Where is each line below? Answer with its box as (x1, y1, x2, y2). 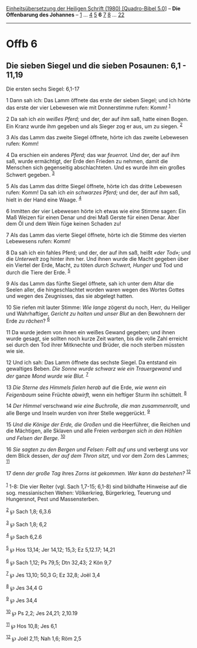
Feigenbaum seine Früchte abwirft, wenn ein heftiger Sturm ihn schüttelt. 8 (6, 390, 187, 398)
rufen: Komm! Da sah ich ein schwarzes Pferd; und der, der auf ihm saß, (6, 189, 180, 196)
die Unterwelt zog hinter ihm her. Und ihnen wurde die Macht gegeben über (6, 255, 189, 262)
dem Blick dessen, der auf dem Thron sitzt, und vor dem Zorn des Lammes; (6, 452, 189, 459)
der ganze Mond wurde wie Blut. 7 (6, 371, 89, 380)
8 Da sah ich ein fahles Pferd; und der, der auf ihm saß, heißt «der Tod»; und (6, 249, 191, 256)
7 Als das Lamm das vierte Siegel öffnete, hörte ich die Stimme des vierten (6, 231, 186, 239)
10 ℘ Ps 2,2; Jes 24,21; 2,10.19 (6, 609, 78, 616)
